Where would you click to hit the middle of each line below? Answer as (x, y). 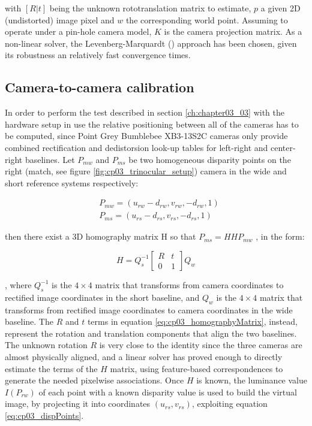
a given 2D (280, 8)
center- (283, 147)
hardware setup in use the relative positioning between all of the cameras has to (152, 124)
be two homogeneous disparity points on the (210, 159)
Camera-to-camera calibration (100, 87)
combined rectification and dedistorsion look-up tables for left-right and (136, 147)
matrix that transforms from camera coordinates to (189, 284)
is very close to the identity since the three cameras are (201, 345)
